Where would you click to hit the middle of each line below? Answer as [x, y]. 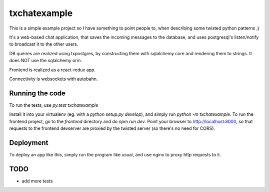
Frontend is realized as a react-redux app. [52, 70]
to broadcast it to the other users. [44, 44]
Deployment [29, 143]
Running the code [37, 93]
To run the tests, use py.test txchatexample [54, 105]
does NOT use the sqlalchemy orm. [46, 61]
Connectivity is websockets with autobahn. [53, 79]
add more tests [37, 181]
